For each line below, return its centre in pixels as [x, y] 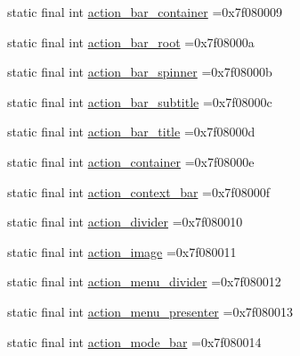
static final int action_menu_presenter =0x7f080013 [150, 311]
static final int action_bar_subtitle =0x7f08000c [140, 101]
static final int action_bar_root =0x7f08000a [131, 41]
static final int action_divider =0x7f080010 [125, 222]
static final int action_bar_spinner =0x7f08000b [140, 72]
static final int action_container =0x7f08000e [131, 161]
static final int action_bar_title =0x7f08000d [131, 132]
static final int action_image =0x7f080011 [122, 251]
